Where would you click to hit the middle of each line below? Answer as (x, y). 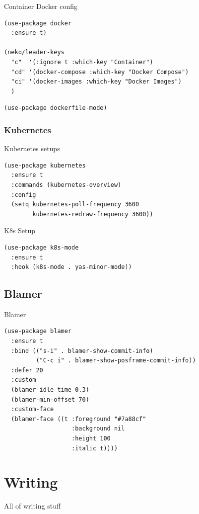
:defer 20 (27, 370)
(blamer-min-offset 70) (50, 399)
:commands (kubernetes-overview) (66, 185)
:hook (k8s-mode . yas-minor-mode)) (71, 267)
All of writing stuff (33, 506)
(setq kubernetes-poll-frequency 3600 (75, 205)
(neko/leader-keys (34, 52)
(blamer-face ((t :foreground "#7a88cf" (79, 419)
